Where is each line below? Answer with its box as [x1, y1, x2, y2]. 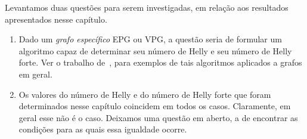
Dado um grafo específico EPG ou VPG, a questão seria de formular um [18, 33, 282, 45]
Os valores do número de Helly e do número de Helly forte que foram [18, 88, 271, 100]
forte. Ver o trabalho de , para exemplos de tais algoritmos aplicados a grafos [18, 56, 302, 69]
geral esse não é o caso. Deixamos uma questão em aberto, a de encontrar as [18, 111, 298, 123]
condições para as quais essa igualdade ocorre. [18, 123, 187, 135]
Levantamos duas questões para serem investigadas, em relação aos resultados [5, 1, 289, 13]
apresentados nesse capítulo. [5, 13, 107, 25]
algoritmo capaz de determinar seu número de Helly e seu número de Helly [18, 44, 292, 57]
